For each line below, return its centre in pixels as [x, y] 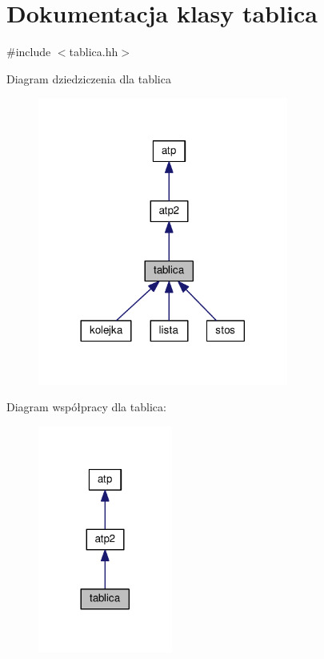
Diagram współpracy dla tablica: [86, 407]
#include [29, 52]
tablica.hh [94, 52]
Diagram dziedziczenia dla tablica [89, 78]
